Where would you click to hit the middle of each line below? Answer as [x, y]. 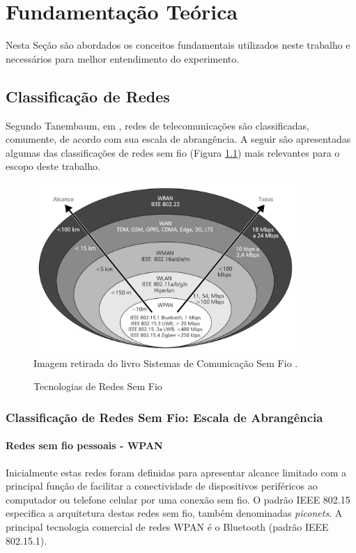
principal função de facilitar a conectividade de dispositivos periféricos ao [162, 486]
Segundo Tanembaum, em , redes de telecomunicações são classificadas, [157, 125]
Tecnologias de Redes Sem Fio [98, 386]
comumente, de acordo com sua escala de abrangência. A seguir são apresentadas [178, 139]
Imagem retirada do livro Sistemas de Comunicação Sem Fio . [166, 363]
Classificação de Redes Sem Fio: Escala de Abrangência [164, 417]
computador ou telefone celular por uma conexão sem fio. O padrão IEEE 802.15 [178, 499]
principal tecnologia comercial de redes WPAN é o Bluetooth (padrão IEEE [167, 527]
